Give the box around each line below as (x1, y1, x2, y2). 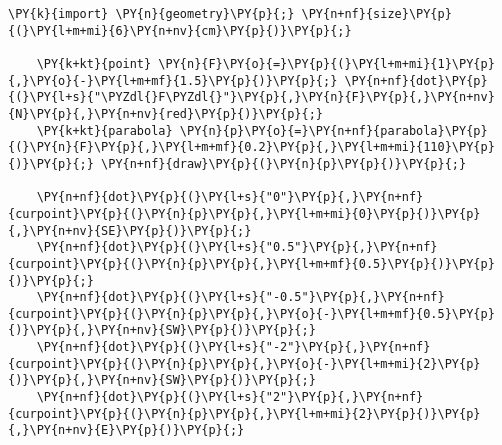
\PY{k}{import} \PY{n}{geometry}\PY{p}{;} (8, 7, 295, 21)
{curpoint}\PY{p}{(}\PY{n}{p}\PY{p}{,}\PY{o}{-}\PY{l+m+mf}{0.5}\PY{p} (8, 306, 495, 321)
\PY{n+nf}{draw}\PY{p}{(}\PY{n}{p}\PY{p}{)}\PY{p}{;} (101, 156, 467, 171)
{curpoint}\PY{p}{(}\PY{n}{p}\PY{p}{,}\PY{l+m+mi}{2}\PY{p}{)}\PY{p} (8, 406, 481, 421)
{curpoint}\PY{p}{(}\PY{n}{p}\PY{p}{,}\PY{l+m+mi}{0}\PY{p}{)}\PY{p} (8, 206, 481, 221)
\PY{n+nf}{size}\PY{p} (301, 7, 452, 21)
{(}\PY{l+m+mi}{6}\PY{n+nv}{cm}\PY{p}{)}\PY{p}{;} (8, 23, 352, 38)
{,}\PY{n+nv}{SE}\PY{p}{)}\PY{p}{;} (8, 223, 252, 238)
